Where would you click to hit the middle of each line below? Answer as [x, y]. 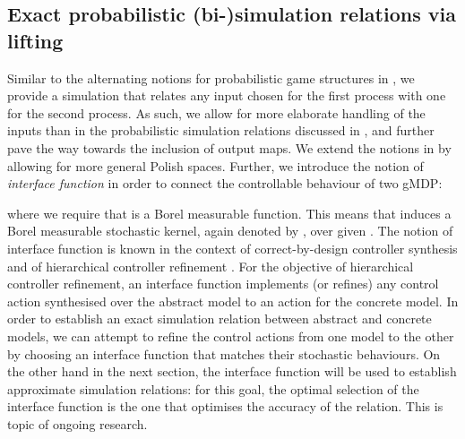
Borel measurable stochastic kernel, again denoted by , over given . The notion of [230, 231]
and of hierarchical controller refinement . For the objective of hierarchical [211, 266]
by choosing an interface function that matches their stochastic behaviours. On [224, 353]
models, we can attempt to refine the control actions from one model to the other [231, 336]
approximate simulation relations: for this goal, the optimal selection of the [213, 388]
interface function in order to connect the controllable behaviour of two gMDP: [225, 183]
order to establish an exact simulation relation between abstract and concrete [220, 318]
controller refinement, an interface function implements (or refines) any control [223, 284]
